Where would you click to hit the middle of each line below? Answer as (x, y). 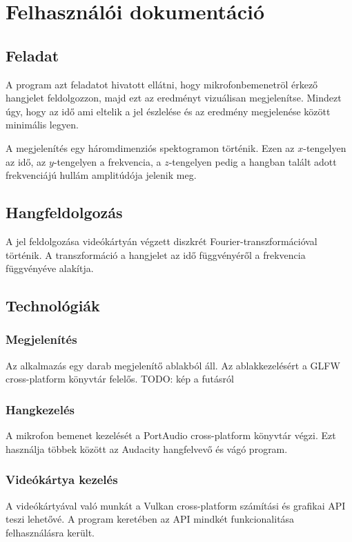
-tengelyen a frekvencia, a (107, 161)
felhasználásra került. (50, 532)
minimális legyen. (42, 125)
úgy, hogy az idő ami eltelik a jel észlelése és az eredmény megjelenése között (168, 111)
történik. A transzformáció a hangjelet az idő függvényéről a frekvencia (156, 254)
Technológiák (53, 306)
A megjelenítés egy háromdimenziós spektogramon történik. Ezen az (150, 147)
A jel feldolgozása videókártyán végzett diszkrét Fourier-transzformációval (162, 241)
